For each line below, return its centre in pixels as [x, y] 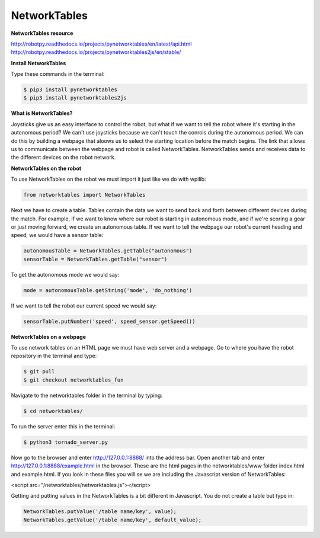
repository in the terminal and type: [54, 356]
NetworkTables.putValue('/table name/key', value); [100, 512]
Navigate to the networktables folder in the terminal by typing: [87, 395]
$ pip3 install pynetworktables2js [75, 98]
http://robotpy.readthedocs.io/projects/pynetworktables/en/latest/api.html [101, 44]
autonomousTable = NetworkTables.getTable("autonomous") [108, 251]
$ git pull [39, 372]
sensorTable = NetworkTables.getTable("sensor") [95, 259]
